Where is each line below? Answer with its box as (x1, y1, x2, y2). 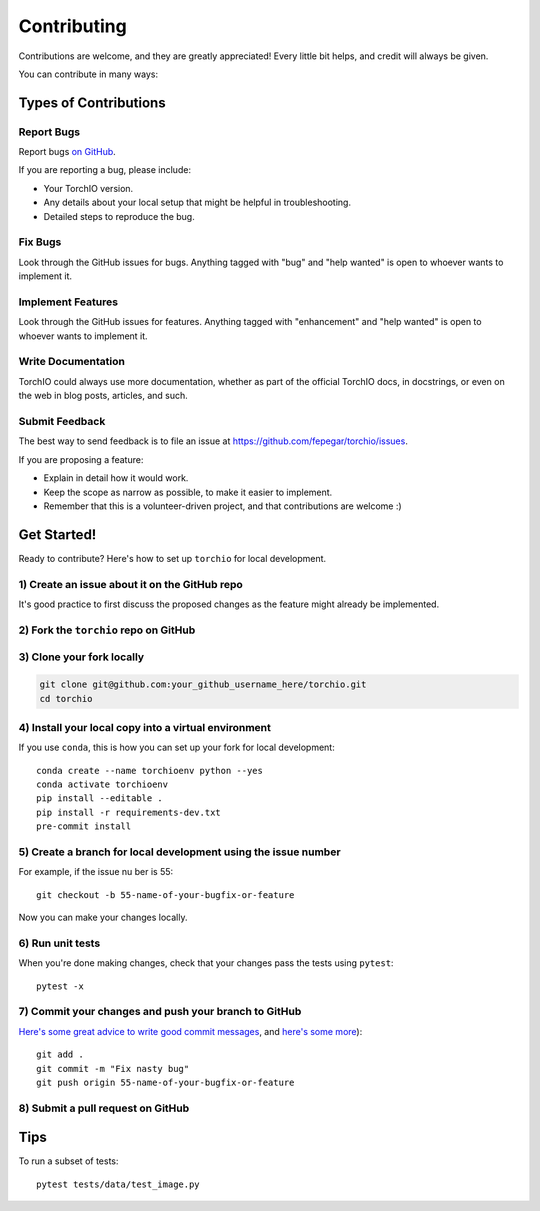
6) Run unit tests (18, 936, 101, 950)
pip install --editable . (36, 793, 164, 804)
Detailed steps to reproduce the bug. (43, 210, 195, 222)
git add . (36, 1049, 84, 1060)
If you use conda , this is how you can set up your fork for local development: (18, 741, 335, 754)
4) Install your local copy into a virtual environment (18, 720, 272, 734)
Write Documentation (18, 355, 125, 369)
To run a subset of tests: (18, 1155, 119, 1167)
